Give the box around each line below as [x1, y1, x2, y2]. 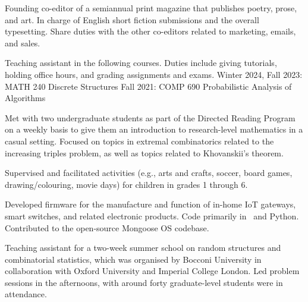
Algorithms [5, 92, 46, 104]
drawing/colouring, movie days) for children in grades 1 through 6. [5, 178, 248, 190]
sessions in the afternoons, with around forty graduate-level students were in [5, 276, 283, 288]
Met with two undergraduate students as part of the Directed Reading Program [5, 111, 296, 124]
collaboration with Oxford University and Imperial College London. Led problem [5, 265, 300, 277]
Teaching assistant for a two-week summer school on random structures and [5, 241, 281, 254]
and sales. [5, 36, 40, 49]
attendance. [5, 288, 47, 300]
